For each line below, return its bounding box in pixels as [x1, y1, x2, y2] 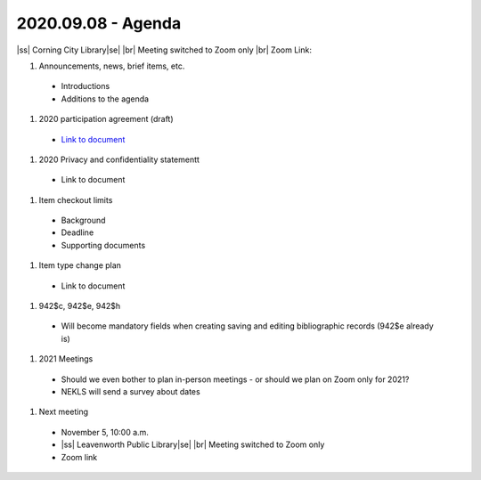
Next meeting [38, 406, 89, 418]
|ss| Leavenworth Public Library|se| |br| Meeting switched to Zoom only [61, 439, 325, 450]
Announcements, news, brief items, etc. [38, 61, 185, 71]
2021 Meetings [38, 354, 94, 364]
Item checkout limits [38, 194, 113, 205]
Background [61, 215, 106, 226]
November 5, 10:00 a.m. [61, 427, 149, 437]
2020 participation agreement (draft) [38, 114, 174, 125]
